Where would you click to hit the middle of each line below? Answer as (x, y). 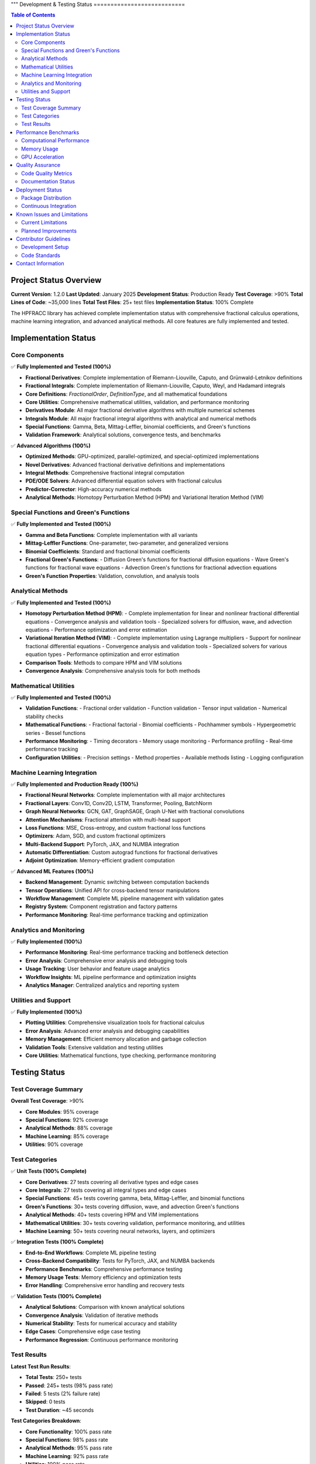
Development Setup (45, 247)
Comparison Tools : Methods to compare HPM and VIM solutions (104, 662)
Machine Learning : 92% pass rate (67, 1456)
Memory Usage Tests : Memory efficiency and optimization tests (103, 1277)
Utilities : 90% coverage (54, 1144)
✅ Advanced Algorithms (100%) (51, 446)
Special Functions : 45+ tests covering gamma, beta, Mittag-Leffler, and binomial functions (135, 1198)
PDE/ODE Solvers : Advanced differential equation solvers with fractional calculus (124, 481)
